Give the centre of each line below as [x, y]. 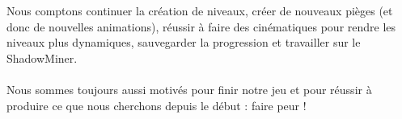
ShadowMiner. [42, 57]
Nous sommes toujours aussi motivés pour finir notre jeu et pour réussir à [189, 89]
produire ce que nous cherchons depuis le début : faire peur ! [157, 105]
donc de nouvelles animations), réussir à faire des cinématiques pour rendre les [201, 26]
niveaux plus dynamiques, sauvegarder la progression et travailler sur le [184, 42]
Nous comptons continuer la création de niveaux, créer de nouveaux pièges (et [200, 10]
